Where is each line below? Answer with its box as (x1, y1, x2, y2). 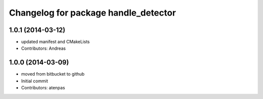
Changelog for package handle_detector (9, 7, 176, 18)
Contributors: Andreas (21, 45, 66, 51)
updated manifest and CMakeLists (21, 39, 90, 45)
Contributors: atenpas (21, 85, 65, 91)
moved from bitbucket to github (21, 71, 85, 77)
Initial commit (21, 78, 48, 84)
